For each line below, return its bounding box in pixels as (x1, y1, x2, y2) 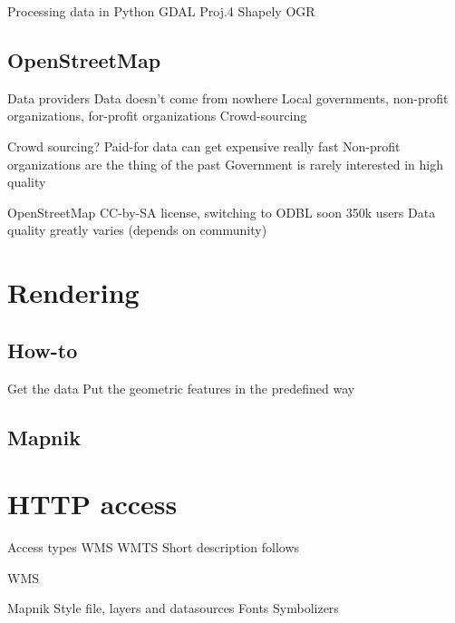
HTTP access (7, 485, 178, 522)
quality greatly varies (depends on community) (7, 220, 267, 239)
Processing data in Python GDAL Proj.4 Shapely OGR (7, 2, 315, 20)
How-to (7, 336, 78, 364)
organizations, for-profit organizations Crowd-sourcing (7, 106, 307, 125)
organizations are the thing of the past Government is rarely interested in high (7, 154, 443, 173)
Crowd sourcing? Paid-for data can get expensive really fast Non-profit (7, 136, 401, 155)
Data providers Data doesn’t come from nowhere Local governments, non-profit (7, 88, 449, 107)
